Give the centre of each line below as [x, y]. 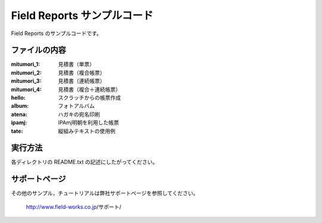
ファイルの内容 [38, 50]
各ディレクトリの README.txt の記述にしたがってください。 [84, 162]
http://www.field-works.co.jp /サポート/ [74, 207]
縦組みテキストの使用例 [87, 131]
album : [20, 106]
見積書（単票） [76, 64]
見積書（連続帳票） [82, 81]
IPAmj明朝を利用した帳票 [89, 123]
